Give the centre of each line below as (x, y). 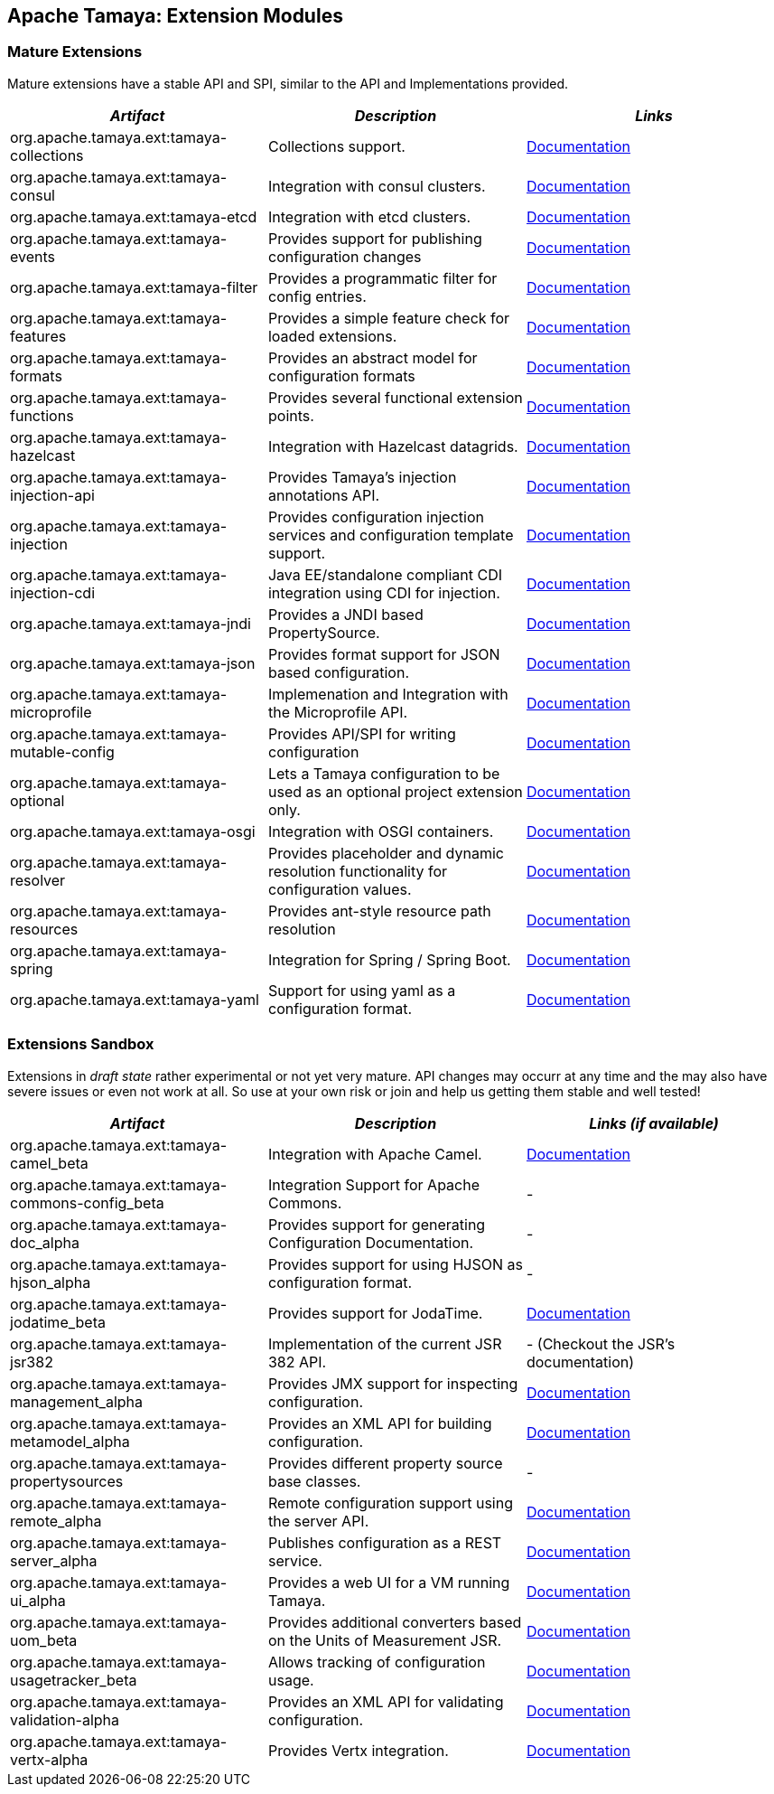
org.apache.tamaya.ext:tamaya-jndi (131, 623)
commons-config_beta (87, 1202)
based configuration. (339, 672)
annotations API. (324, 495)
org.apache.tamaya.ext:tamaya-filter (134, 287)
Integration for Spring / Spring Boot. (389, 959)
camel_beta (49, 1163)
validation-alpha (65, 1719)
